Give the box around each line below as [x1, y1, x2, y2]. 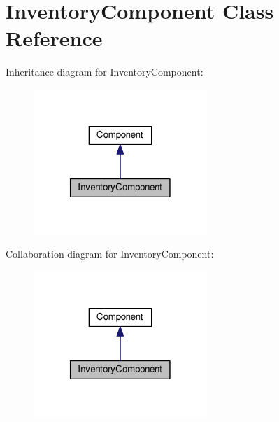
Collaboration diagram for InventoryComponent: [6, 246, 214, 261]
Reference [6, 24, 103, 52]
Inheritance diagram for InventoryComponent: [6, 64, 203, 79]
